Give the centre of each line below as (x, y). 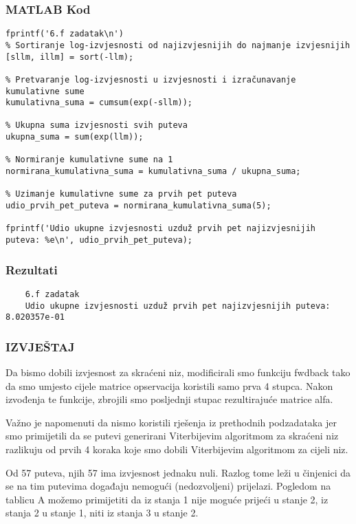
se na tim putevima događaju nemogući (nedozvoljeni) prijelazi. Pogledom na (168, 486)
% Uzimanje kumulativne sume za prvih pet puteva (121, 194)
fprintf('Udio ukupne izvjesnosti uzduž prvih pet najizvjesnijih (161, 229)
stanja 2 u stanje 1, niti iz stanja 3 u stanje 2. (102, 513)
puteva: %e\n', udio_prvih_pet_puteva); (99, 240)
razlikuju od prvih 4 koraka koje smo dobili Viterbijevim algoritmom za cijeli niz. (177, 449)
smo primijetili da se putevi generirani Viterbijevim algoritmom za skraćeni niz (172, 436)
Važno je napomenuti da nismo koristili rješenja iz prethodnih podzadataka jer (171, 422)
